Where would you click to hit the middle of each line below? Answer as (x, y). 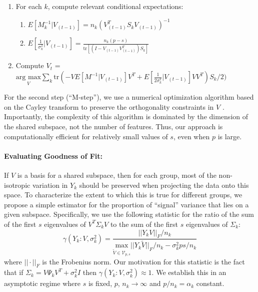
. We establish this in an (189, 272)
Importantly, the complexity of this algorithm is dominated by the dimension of (126, 116)
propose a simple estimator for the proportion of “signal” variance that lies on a (126, 204)
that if (14, 272)
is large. (230, 136)
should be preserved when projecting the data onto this (164, 185)
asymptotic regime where (42, 283)
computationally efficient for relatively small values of (86, 136)
